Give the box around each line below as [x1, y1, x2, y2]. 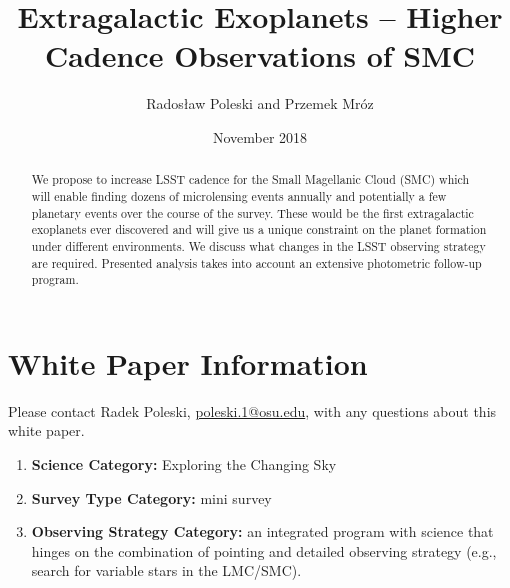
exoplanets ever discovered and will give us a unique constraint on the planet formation [31, 221, 487, 238]
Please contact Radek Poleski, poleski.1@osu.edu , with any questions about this [8, 400, 497, 421]
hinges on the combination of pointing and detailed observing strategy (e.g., [31, 540, 497, 561]
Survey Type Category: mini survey [31, 487, 272, 508]
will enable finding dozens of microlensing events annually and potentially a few [31, 187, 447, 204]
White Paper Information [8, 342, 368, 383]
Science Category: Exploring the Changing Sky [31, 454, 337, 475]
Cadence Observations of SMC [44, 35, 476, 76]
